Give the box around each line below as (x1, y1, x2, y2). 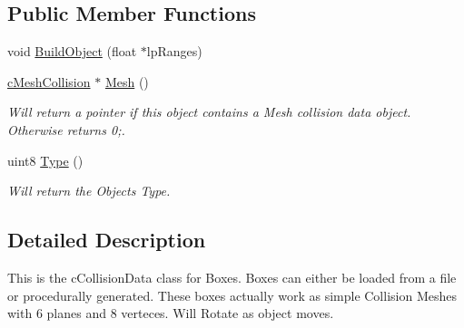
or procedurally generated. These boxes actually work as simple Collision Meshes (7, 285, 457, 304)
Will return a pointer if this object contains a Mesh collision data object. (7, 102, 411, 121)
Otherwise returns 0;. (7, 120, 125, 139)
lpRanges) (146, 42, 202, 61)
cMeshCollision (7, 72, 91, 91)
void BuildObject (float (7, 42, 137, 61)
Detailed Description (7, 226, 206, 254)
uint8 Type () (7, 150, 84, 169)
